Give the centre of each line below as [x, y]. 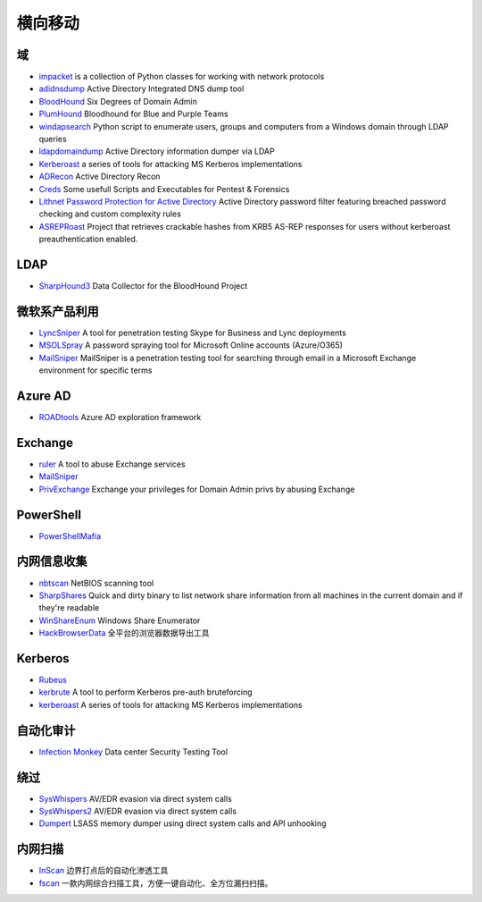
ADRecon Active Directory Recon [100, 177]
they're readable [69, 608]
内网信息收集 [52, 562]
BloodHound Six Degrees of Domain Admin [118, 101]
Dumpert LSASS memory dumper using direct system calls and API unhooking [183, 823]
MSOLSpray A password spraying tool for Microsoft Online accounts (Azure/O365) [191, 345]
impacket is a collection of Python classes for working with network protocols [182, 77]
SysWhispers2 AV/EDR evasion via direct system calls [137, 811]
